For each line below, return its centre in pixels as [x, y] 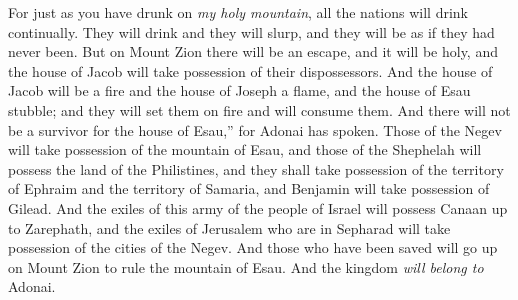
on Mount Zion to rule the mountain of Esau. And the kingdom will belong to [246, 266]
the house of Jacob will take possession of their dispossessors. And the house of [250, 70]
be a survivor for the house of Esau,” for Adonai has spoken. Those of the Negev [255, 129]
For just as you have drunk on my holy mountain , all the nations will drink [238, 12]
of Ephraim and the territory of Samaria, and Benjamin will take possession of [249, 188]
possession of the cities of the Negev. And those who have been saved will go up [253, 247]
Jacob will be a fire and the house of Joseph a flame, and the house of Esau [239, 90]
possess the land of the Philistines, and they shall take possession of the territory [256, 168]
